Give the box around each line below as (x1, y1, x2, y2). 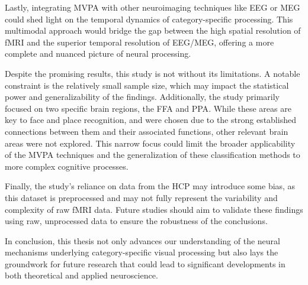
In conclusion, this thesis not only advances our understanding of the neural (5, 234, 280, 247)
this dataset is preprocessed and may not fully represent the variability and (5, 191, 278, 203)
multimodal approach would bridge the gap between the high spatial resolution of (5, 24, 301, 37)
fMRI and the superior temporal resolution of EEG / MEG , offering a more (5, 35, 274, 48)
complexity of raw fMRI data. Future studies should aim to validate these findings (5, 203, 303, 215)
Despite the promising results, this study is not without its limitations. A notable (5, 67, 300, 79)
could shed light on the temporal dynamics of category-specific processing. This (5, 12, 293, 25)
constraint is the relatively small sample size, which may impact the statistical (5, 79, 289, 91)
